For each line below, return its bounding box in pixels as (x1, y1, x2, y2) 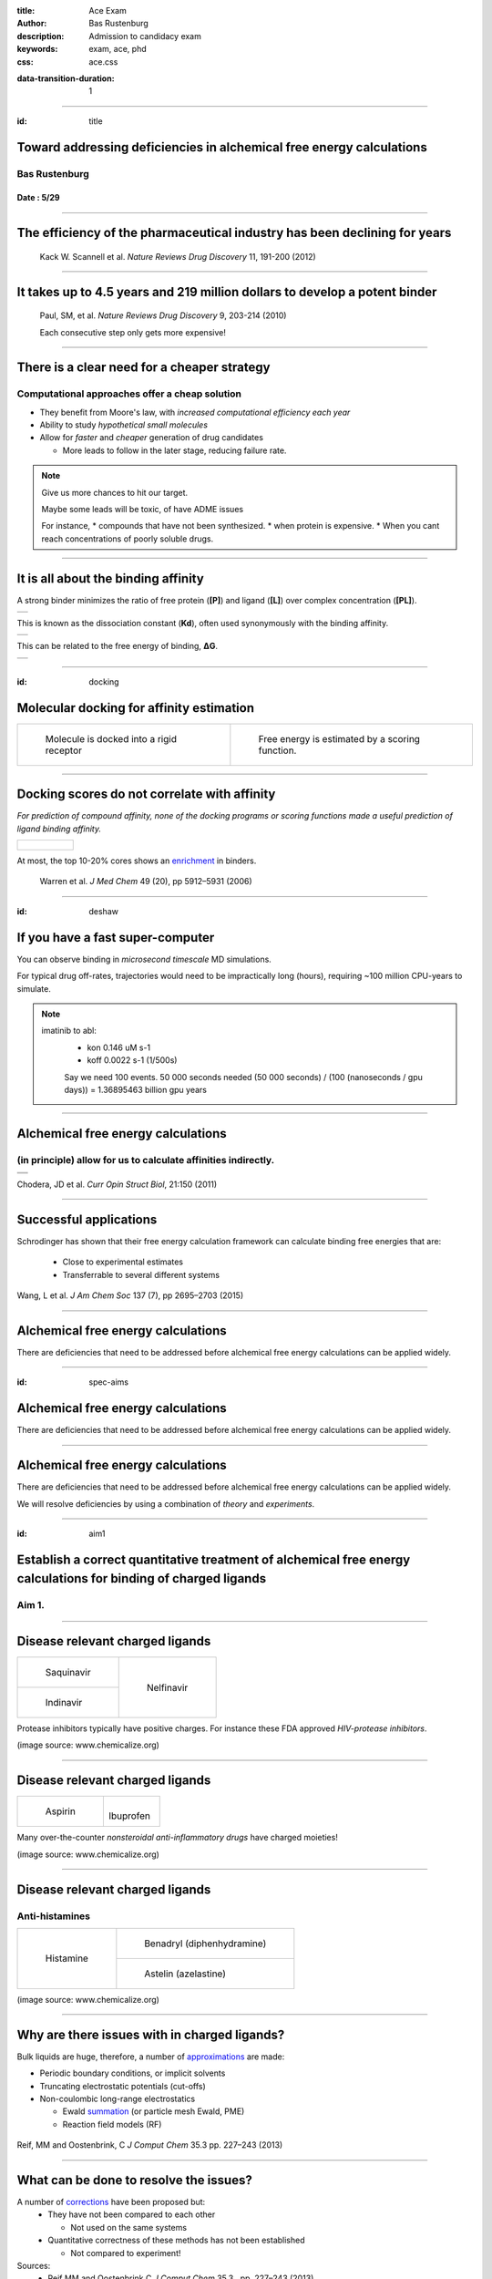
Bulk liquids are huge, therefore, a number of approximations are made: (16, 2051, 285, 2062)
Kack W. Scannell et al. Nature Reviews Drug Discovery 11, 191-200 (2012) (39, 251, 316, 262)
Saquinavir (45, 1666, 91, 1679)
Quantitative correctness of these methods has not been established (47, 2234, 305, 2246)
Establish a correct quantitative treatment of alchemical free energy (16, 1552, 411, 1567)
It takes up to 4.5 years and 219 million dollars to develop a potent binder (16, 284, 437, 300)
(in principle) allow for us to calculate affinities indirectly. (16, 1153, 275, 1166)
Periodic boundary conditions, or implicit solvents (39, 2068, 226, 2078)
